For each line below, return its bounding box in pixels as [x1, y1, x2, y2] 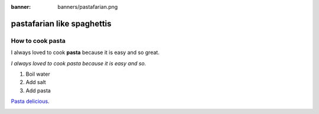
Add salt [25, 79, 47, 86]
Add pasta [25, 87, 51, 94]
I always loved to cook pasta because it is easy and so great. [11, 49, 159, 56]
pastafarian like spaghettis [11, 18, 112, 29]
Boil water [25, 71, 50, 78]
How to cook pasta [11, 36, 66, 45]
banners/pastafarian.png [57, 4, 118, 10]
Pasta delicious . [11, 98, 50, 105]
